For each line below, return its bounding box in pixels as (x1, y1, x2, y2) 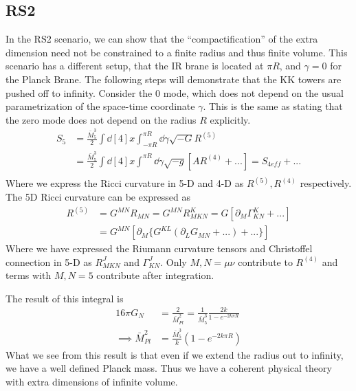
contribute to (238, 254, 293, 269)
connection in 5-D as (5, 254, 92, 269)
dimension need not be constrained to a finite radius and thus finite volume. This (5, 45, 348, 59)
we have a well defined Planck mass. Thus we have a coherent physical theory (5, 361, 332, 375)
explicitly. (210, 112, 251, 126)
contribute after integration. (96, 268, 214, 282)
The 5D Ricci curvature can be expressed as (5, 189, 191, 203)
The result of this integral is (5, 291, 124, 305)
